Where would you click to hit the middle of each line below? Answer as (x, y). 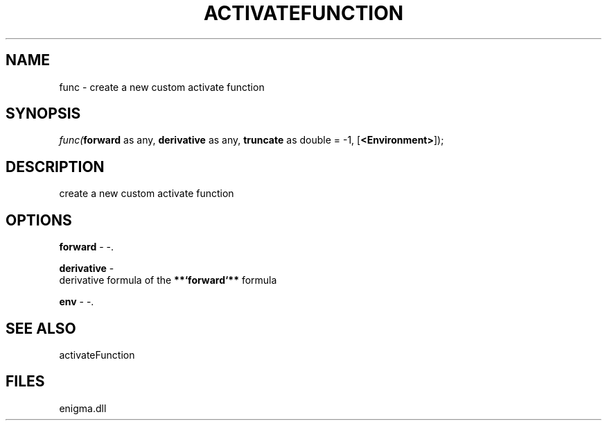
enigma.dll (83, 408)
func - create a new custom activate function (162, 87)
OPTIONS (39, 220)
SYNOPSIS (43, 114)
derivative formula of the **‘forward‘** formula (168, 280)
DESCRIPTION (55, 167)
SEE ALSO (41, 328)
